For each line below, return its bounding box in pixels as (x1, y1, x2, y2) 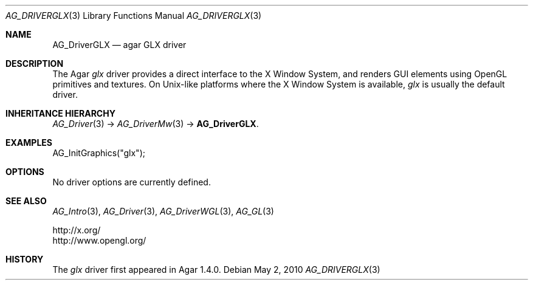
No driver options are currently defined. (52, 177, 211, 187)
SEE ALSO (5, 196, 47, 206)
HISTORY (5, 254, 44, 264)
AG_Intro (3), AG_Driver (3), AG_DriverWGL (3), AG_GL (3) (52, 206, 274, 216)
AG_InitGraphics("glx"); (52, 148, 145, 158)
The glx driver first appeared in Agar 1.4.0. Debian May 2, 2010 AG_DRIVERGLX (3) (52, 264, 380, 275)
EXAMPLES (5, 137, 52, 148)
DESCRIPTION (5, 58, 64, 69)
